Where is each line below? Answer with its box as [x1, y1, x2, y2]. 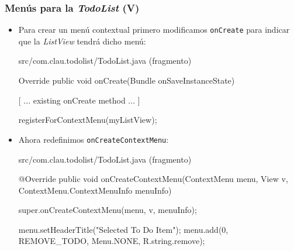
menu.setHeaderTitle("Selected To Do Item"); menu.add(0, [18, 223, 229, 235]
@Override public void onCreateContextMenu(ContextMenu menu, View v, [18, 173, 288, 185]
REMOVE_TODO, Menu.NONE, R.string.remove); [18, 235, 205, 247]
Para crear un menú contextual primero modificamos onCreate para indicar [18, 23, 290, 36]
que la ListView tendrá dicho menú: [18, 35, 146, 47]
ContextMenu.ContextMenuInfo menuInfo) [18, 184, 172, 196]
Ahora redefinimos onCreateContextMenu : [18, 133, 169, 145]
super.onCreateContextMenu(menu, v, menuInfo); [18, 204, 197, 216]
